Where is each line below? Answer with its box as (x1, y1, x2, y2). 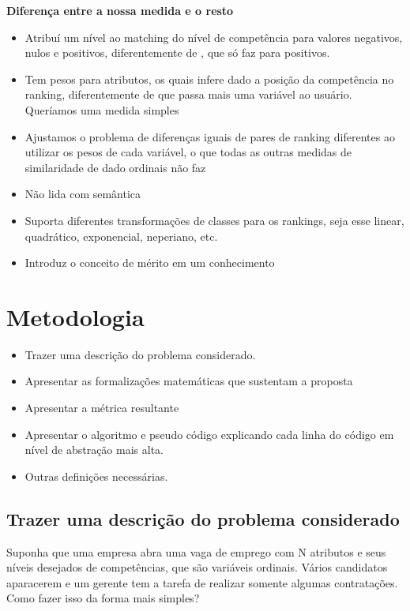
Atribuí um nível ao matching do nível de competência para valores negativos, (24, 28, 403, 45)
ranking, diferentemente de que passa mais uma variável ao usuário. (24, 86, 352, 103)
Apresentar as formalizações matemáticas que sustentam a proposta (24, 373, 353, 389)
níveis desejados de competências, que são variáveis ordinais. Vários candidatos (6, 559, 388, 575)
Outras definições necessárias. (24, 467, 168, 484)
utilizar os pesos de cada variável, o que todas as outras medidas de (24, 144, 352, 160)
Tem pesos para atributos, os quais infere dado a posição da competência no (24, 70, 394, 87)
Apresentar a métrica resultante (24, 399, 179, 416)
